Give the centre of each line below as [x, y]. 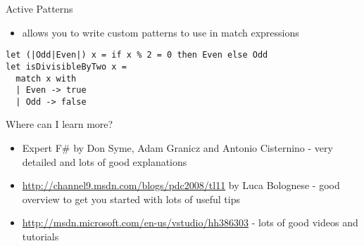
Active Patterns [39, 8]
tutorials [40, 237]
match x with [46, 78]
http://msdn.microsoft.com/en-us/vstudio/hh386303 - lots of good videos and [190, 222]
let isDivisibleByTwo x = [66, 66]
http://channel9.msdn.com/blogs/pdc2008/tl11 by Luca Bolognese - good [181, 185]
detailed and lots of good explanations [105, 161]
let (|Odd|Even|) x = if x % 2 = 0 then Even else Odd [137, 55]
